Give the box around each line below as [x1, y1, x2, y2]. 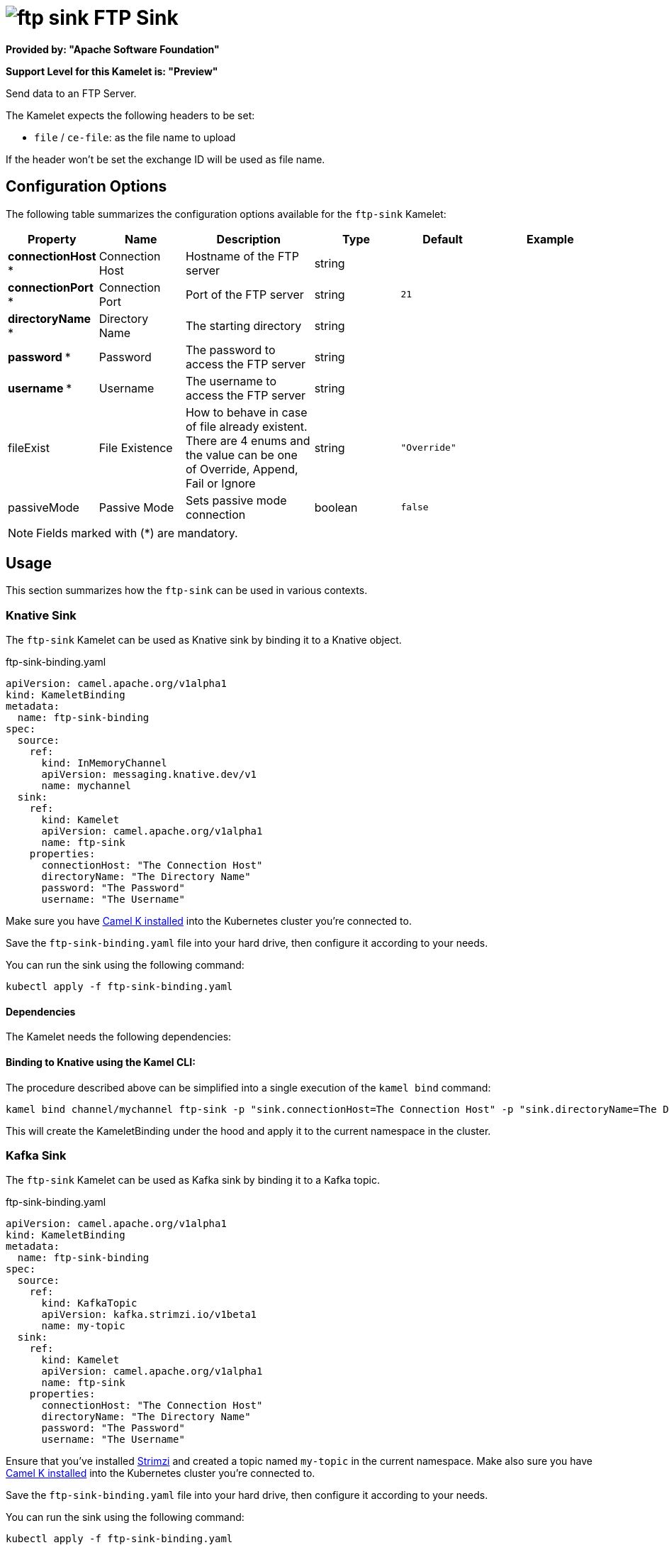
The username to [185, 373, 277, 388]
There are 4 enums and [185, 433, 310, 448]
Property [28, 231, 77, 246]
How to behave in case [185, 405, 308, 419]
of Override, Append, [185, 461, 298, 476]
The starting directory [185, 318, 302, 333]
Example [526, 231, 574, 246]
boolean [314, 500, 358, 515]
